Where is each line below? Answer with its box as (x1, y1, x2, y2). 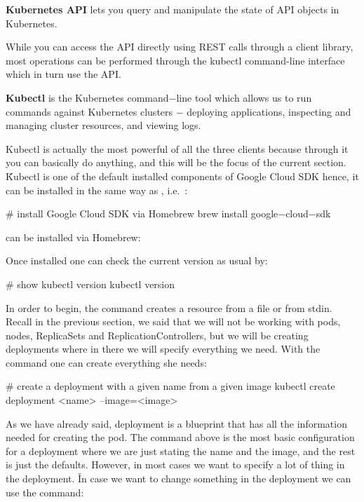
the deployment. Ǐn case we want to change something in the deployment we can (6, 471, 351, 486)
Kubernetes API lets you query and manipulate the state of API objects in (6, 2, 339, 16)
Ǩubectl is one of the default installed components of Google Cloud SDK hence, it (6, 168, 359, 183)
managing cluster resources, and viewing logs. (6, 118, 201, 133)
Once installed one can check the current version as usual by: (6, 253, 268, 268)
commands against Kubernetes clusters (6, 104, 173, 118)
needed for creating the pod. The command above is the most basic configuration (6, 430, 355, 445)
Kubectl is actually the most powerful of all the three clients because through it (6, 141, 349, 156)
